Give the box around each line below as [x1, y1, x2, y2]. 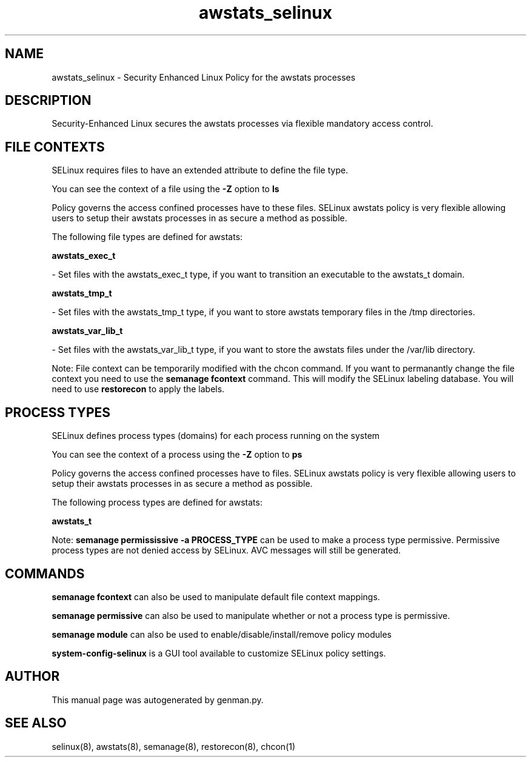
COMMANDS [5, 566, 85, 581]
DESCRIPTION [5, 93, 92, 109]
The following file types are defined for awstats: [52, 232, 243, 242]
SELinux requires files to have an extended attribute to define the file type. [52, 165, 349, 176]
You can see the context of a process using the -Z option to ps [52, 449, 302, 460]
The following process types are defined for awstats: [52, 497, 262, 508]
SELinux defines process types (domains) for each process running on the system [52, 430, 380, 441]
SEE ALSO [5, 715, 67, 731]
